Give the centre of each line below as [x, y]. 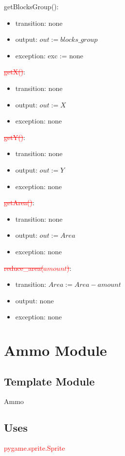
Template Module [49, 381]
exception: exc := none [49, 55]
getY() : [15, 137]
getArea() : [19, 202]
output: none [35, 300]
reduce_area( [24, 268]
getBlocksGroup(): [31, 6]
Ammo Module [55, 350]
